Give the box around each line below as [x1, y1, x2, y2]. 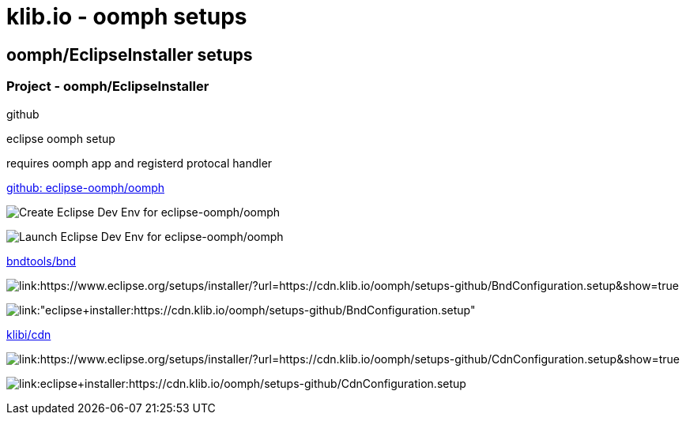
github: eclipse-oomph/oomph [6, 180, 165, 194]
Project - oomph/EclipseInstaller [6, 78, 209, 95]
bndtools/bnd [6, 254, 77, 268]
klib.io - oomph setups [6, 3, 247, 30]
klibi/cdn [6, 327, 51, 341]
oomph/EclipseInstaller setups [6, 44, 253, 65]
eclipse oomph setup [6, 131, 115, 145]
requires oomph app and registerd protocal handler [6, 156, 273, 170]
